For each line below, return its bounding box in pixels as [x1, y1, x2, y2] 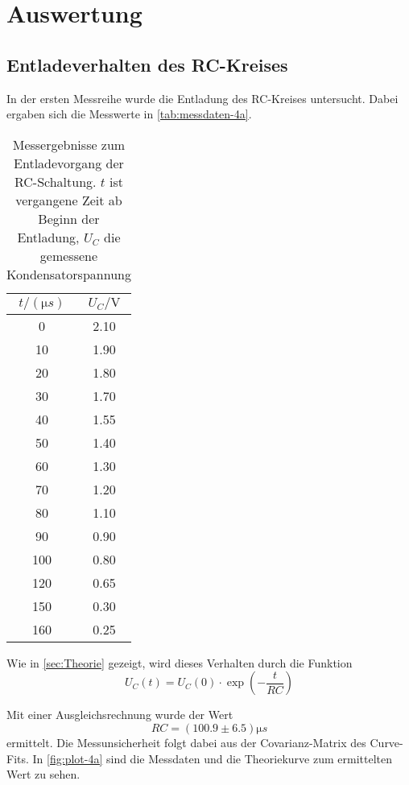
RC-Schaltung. [14, 171, 97, 191]
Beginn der [38, 209, 100, 228]
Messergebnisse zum [12, 134, 126, 154]
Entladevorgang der [14, 153, 124, 172]
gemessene [39, 246, 98, 265]
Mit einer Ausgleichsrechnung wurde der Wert [6, 706, 233, 723]
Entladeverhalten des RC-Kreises [6, 52, 288, 76]
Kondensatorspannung [6, 264, 131, 283]
